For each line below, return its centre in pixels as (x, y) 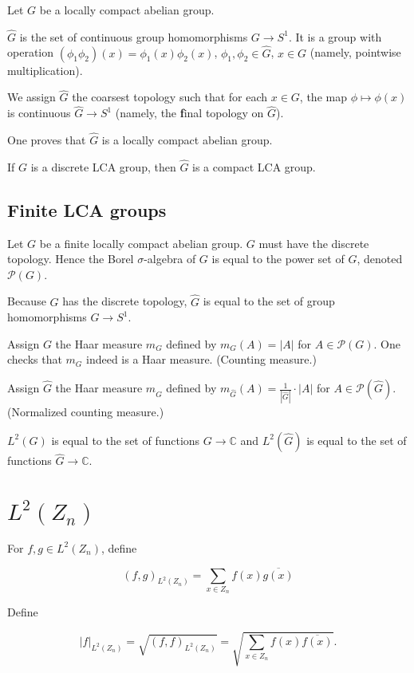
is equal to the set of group (269, 301)
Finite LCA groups (87, 209)
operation (31, 52)
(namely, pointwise (355, 52)
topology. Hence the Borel (71, 259)
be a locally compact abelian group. (127, 10)
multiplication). (45, 70)
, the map (323, 97)
